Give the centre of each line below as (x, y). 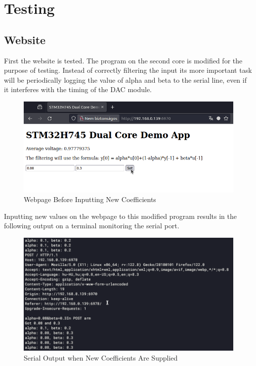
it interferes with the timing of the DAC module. (78, 89)
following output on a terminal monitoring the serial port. (92, 226)
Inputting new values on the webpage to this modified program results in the (120, 216)
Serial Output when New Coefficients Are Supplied (101, 358)
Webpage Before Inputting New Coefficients (90, 199)
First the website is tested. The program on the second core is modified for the (123, 60)
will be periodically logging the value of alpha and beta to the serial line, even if (125, 79)
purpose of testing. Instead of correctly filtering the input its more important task (128, 70)
